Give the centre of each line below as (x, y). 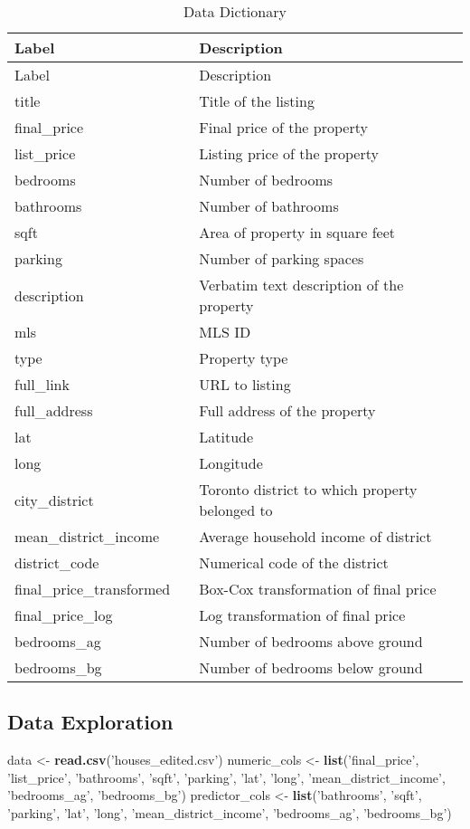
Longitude (231, 463)
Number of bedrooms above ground (311, 641)
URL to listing (245, 384)
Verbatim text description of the (301, 285)
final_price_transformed (93, 589)
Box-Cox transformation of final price (318, 589)
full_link (42, 384)
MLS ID (225, 332)
